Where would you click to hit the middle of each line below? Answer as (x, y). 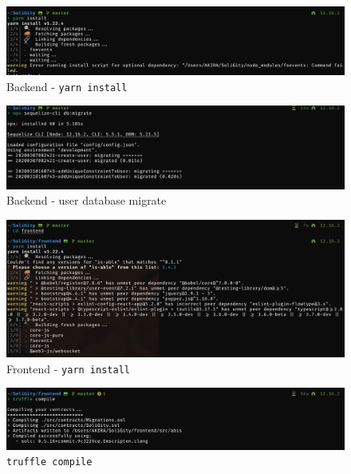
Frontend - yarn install (68, 368)
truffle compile (49, 462)
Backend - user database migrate (87, 200)
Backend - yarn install (67, 86)
